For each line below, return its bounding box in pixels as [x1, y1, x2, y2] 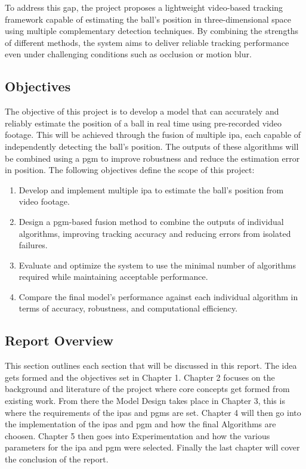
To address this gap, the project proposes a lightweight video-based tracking [5, 1, 283, 13]
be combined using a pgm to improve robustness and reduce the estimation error [5, 152, 300, 164]
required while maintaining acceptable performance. [18, 270, 208, 283]
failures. [18, 239, 48, 251]
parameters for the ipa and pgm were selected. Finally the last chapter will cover [5, 441, 300, 453]
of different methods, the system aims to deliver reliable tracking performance [5, 36, 289, 48]
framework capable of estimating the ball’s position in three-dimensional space [5, 13, 292, 25]
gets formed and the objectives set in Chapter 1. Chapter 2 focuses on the [5, 371, 275, 383]
